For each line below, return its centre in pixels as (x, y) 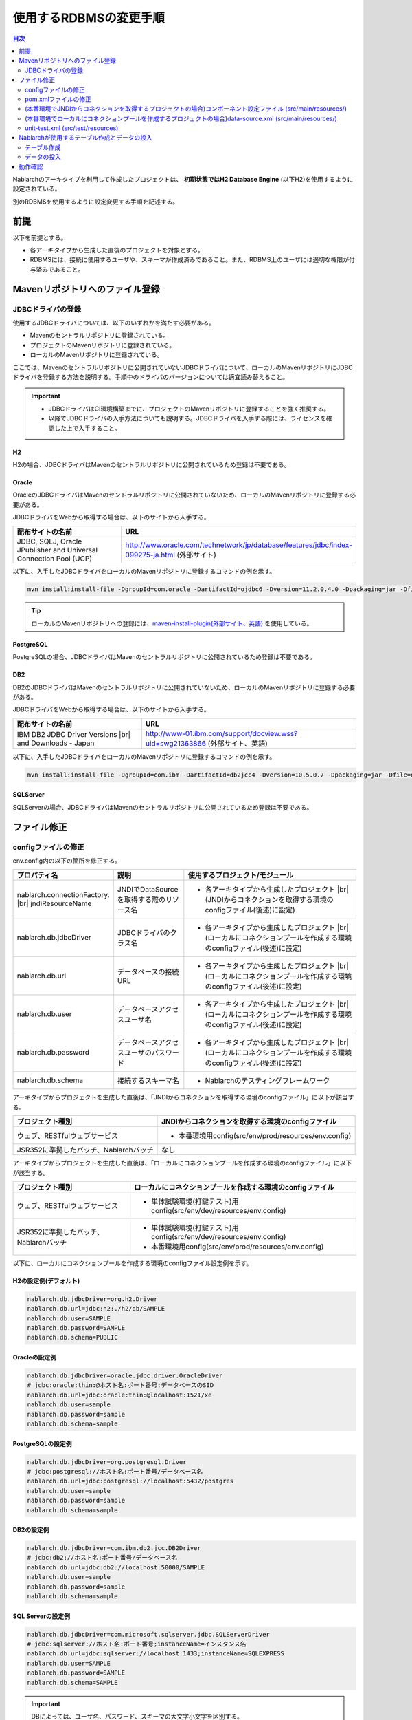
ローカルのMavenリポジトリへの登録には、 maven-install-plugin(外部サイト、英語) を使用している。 (172, 623)
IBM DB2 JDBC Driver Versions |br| (73, 734)
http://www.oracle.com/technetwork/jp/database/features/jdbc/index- (239, 545)
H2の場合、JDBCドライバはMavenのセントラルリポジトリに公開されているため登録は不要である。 (151, 464)
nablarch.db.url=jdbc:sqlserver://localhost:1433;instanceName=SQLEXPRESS (156, 1654)
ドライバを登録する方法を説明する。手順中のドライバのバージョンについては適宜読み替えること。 (151, 377)
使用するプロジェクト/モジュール (241, 875)
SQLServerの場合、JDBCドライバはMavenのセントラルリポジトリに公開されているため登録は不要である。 (163, 807)
